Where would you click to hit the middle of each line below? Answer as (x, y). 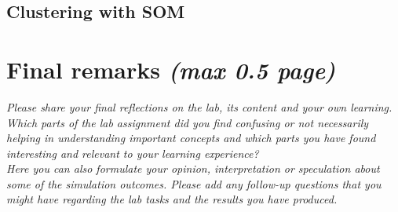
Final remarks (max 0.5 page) (171, 69)
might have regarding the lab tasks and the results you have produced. (172, 199)
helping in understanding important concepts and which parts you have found (191, 138)
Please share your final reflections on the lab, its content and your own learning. (199, 106)
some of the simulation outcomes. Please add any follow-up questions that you (194, 183)
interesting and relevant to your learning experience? (133, 153)
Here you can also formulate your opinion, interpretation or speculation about (193, 168)
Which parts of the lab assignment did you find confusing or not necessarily (188, 122)
